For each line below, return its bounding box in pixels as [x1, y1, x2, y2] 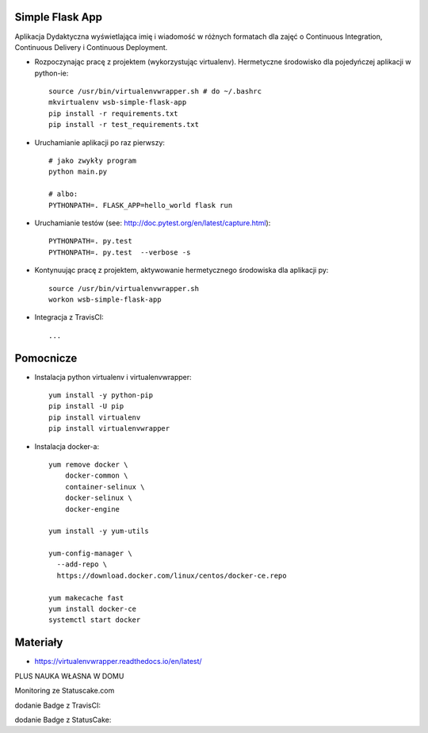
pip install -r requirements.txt [48, 109, 178, 118]
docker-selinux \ [64, 493, 132, 503]
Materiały [14, 635, 63, 650]
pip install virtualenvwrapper [48, 424, 170, 433]
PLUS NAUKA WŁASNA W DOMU [14, 671, 124, 681]
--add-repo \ [56, 560, 108, 569]
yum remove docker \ [48, 460, 128, 469]
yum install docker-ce [48, 604, 137, 614]
